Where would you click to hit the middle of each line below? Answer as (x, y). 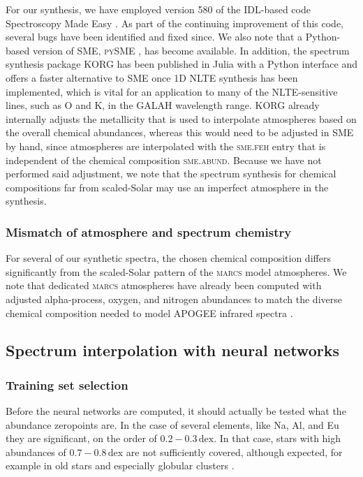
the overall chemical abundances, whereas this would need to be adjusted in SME (180, 132)
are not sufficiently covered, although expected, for (234, 452)
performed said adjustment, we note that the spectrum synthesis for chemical (171, 174)
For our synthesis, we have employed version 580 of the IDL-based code (158, 9)
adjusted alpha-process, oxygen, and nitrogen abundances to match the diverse (174, 299)
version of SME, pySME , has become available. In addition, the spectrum (191, 50)
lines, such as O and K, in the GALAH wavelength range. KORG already (163, 105)
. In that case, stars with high (277, 438)
